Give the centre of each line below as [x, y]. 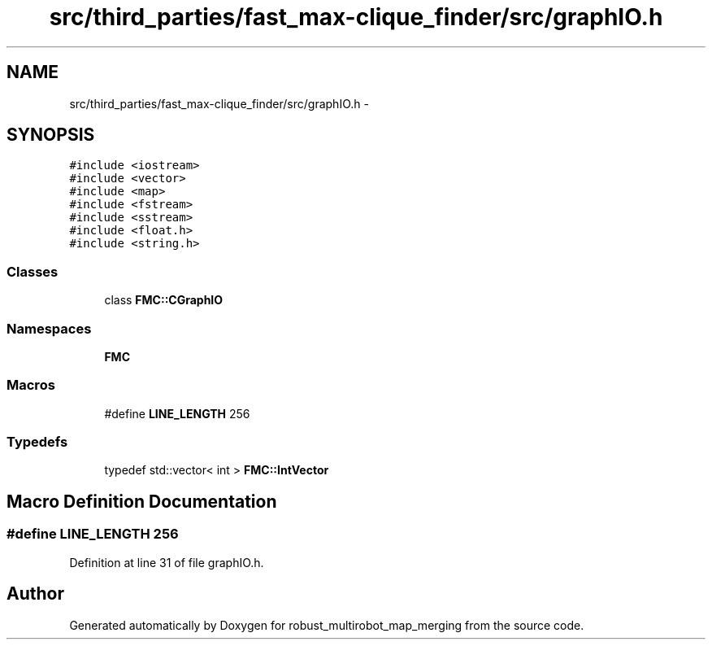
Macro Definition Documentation [142, 501]
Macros [31, 385]
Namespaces [49, 328]
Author [35, 594]
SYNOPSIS [51, 135]
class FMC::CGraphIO [164, 300]
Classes [33, 271]
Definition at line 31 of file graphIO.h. [167, 562]
